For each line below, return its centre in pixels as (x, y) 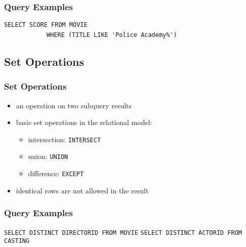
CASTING (17, 241)
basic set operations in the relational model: (84, 122)
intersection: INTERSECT (65, 139)
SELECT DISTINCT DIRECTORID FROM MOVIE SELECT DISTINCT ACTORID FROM (123, 233)
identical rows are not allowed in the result (82, 190)
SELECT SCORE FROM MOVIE (46, 25)
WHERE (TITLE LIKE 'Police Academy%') (112, 35)
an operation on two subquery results (74, 105)
